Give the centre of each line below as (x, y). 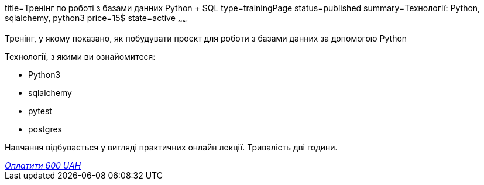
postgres (45, 129)
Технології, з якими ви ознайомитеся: (80, 56)
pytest (40, 111)
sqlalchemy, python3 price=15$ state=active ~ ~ (96, 19)
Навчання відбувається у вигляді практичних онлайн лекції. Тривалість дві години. (171, 147)
